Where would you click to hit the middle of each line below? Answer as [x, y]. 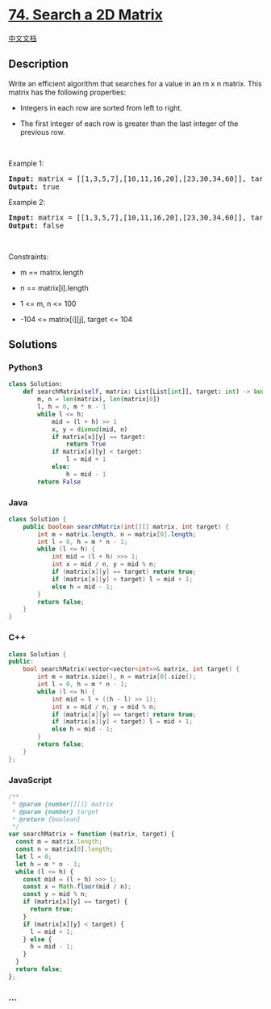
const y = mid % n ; [56, 894]
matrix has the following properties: [67, 92]
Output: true [34, 186]
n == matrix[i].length [54, 287]
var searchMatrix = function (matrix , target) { [92, 834]
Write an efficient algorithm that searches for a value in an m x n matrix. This [135, 83]
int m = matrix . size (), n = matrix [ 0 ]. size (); [117, 677]
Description [38, 64]
